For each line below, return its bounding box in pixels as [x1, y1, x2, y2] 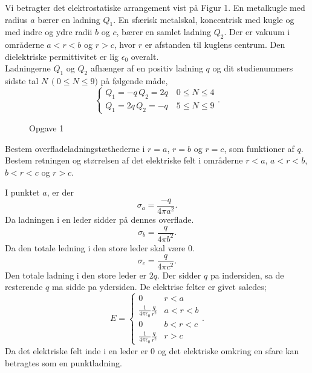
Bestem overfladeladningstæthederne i [5, 142, 145, 154]
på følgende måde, [100, 74, 168, 87]
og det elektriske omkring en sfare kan [157, 344, 299, 357]
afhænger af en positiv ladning [90, 62, 203, 74]
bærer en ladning [37, 13, 100, 25]
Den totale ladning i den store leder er [5, 268, 147, 281]
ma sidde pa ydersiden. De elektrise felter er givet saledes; [51, 280, 267, 293]
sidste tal [5, 74, 39, 87]
